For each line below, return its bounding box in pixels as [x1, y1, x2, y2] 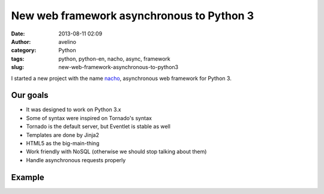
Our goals [11, 90, 49, 100]
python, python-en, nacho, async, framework [58, 55, 170, 62]
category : [11, 47, 37, 54]
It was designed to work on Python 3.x [26, 106, 121, 114]
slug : [11, 64, 24, 71]
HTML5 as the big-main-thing [26, 139, 100, 147]
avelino [58, 38, 76, 45]
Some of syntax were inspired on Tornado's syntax [26, 114, 152, 121]
